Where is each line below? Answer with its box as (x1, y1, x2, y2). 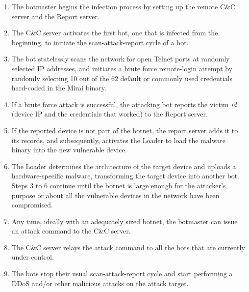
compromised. (11, 200, 53, 210)
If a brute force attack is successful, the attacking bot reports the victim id (11, 99, 237, 109)
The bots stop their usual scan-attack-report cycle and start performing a (11, 268, 233, 279)
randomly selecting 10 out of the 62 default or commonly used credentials (11, 73, 233, 83)
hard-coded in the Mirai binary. (11, 83, 106, 93)
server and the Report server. (11, 11, 100, 21)
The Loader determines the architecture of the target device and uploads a (11, 161, 236, 171)
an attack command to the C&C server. (11, 226, 131, 236)
